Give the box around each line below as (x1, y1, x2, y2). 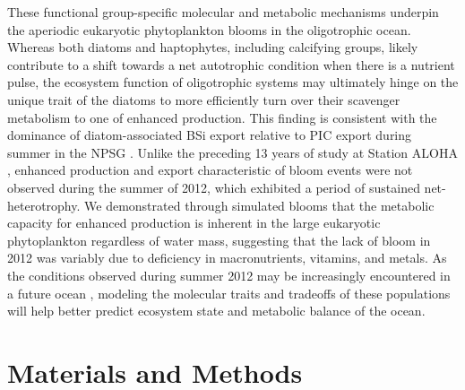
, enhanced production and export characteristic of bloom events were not (7, 160, 413, 179)
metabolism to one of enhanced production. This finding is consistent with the (7, 108, 437, 126)
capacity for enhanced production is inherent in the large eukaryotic (7, 213, 381, 232)
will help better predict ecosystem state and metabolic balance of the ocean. (7, 301, 426, 320)
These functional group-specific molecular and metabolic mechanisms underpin (7, 3, 439, 21)
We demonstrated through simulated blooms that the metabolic (84, 195, 435, 214)
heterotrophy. (7, 195, 81, 214)
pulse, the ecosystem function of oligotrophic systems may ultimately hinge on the (7, 73, 459, 91)
